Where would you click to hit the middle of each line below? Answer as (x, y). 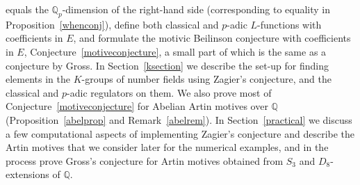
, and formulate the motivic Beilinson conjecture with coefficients (212, 38)
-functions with (289, 24)
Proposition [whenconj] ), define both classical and (112, 24)
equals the (27, 9)
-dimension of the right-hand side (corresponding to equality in (196, 9)
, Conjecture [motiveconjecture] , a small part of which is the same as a (175, 51)
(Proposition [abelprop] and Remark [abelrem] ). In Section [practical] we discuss (179, 119)
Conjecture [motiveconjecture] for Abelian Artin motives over (137, 106)
